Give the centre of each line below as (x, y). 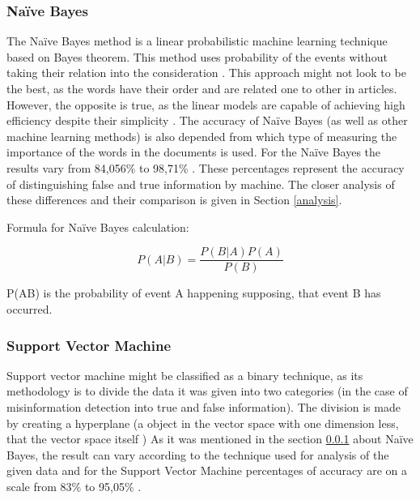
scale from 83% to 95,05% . (74, 486)
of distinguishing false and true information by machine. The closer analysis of (201, 184)
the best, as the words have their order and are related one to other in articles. (202, 88)
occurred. (30, 309)
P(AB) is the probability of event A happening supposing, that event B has (194, 293)
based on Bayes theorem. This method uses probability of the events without (197, 56)
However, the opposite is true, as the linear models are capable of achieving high (206, 104)
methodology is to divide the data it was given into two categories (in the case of (207, 391)
